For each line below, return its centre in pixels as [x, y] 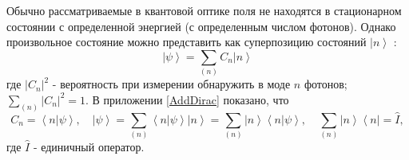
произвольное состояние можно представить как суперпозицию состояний [187, 42]
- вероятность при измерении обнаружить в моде [171, 84]
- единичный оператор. [89, 147]
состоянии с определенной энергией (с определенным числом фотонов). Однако [201, 26]
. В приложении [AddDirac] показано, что [187, 99]
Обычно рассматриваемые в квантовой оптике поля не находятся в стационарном [204, 10]
